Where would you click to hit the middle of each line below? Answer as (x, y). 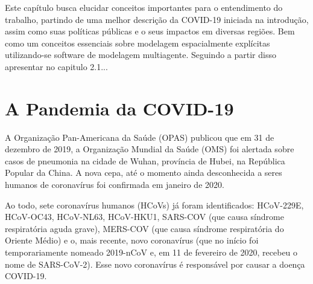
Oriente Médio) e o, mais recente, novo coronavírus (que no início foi (132, 240)
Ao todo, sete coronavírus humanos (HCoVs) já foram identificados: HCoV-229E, (154, 205)
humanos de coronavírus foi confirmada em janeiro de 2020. (115, 185)
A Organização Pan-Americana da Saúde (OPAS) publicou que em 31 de (140, 137)
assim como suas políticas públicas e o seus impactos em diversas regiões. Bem (150, 31)
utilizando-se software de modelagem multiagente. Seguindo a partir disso (141, 55)
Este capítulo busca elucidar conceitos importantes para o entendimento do (144, 7)
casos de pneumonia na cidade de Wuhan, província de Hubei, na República (145, 160)
